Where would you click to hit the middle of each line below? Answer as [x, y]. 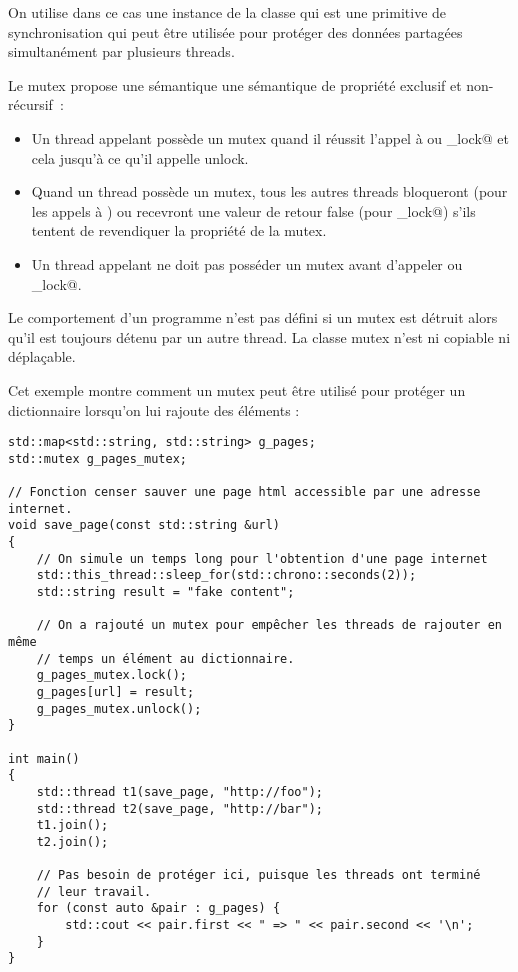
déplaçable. [42, 356]
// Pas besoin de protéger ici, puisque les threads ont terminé [258, 875]
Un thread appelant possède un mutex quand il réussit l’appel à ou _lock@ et [270, 137]
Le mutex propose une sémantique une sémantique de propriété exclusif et [235, 84]
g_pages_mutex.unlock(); [119, 708]
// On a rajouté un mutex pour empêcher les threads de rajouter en [269, 625]
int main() [44, 758]
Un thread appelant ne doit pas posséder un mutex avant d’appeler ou [247, 263]
